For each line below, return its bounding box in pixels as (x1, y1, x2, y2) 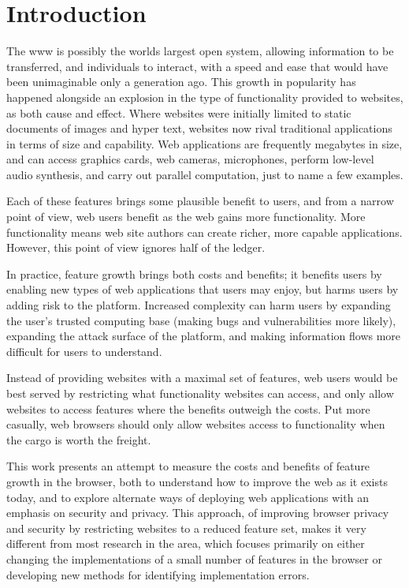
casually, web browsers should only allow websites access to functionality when (6, 416, 385, 433)
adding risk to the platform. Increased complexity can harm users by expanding (6, 297, 391, 313)
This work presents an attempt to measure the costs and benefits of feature (6, 458, 370, 474)
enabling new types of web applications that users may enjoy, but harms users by (6, 281, 399, 298)
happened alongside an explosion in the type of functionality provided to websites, (6, 88, 403, 105)
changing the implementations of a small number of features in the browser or (6, 550, 382, 567)
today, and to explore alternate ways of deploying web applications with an (6, 489, 369, 505)
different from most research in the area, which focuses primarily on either (6, 535, 365, 552)
